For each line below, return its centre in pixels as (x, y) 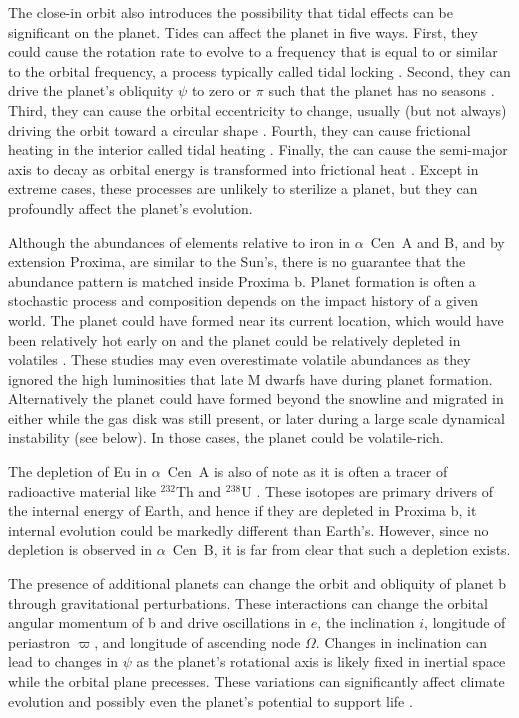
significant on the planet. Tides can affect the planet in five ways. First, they (243, 31)
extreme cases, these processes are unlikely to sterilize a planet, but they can (243, 188)
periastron (39, 641)
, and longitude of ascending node (197, 641)
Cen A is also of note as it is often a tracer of (307, 471)
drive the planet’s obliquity (91, 90)
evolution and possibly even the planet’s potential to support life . (210, 700)
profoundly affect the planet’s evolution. (130, 207)
